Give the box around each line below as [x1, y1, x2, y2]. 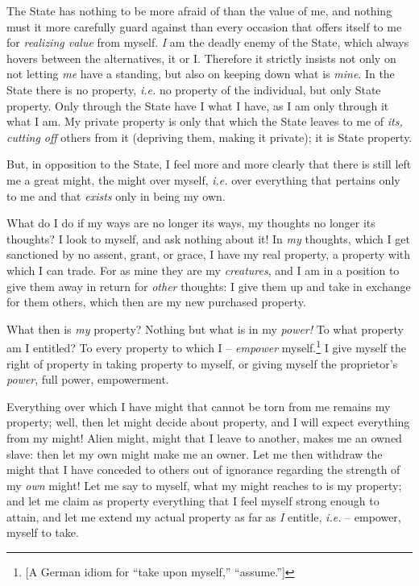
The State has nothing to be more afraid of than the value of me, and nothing [6, 2, 392, 19]
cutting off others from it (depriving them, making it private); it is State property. [6, 128, 413, 145]
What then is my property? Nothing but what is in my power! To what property [6, 320, 404, 337]
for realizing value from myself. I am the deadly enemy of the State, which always [6, 34, 409, 51]
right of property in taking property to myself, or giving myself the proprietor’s [6, 355, 398, 372]
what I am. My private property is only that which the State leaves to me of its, [6, 113, 403, 130]
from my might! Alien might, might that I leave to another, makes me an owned [6, 429, 402, 446]
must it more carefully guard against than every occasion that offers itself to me [6, 18, 402, 35]
